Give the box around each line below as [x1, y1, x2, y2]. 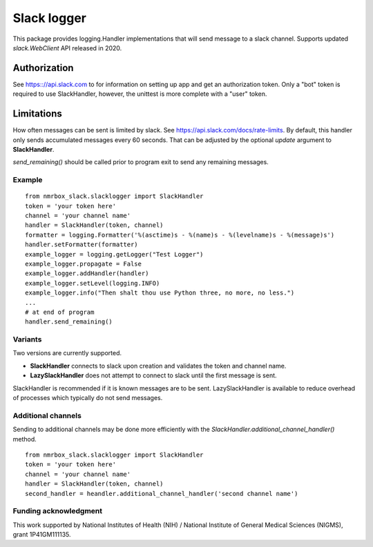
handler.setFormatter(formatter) [25, 241, 138, 248]
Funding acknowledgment [12, 506, 103, 516]
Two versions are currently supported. [12, 349, 122, 357]
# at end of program [25, 308, 95, 316]
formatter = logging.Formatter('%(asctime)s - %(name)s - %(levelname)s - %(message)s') [25, 231, 335, 239]
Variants [12, 335, 42, 344]
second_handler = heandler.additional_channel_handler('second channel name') [25, 490, 298, 497]
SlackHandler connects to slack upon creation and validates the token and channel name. [30, 361, 287, 370]
